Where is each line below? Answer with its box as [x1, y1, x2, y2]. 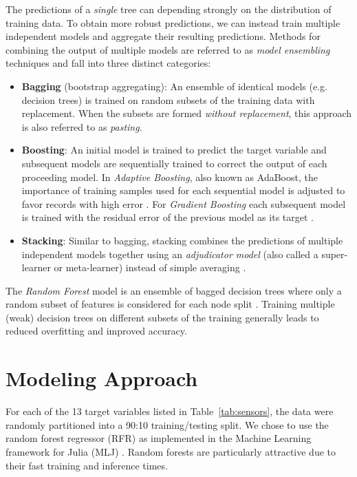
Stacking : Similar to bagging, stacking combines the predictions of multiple [21, 233, 343, 247]
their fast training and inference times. [6, 458, 168, 472]
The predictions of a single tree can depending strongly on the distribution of [6, 2, 332, 16]
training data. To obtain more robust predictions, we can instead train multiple [6, 15, 340, 30]
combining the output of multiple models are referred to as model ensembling [6, 42, 330, 56]
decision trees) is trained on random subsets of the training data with [21, 92, 315, 107]
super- [321, 246, 348, 261]
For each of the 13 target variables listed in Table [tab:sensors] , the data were [6, 404, 334, 418]
